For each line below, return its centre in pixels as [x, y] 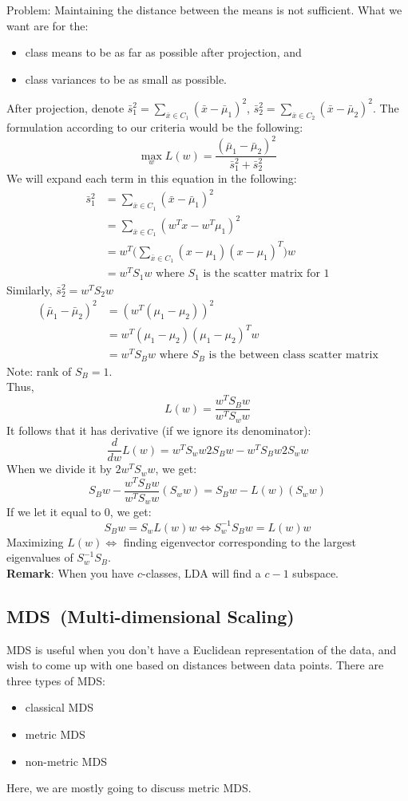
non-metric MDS [66, 761]
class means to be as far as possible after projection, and [163, 52]
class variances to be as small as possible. [126, 79]
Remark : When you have [70, 572]
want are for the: [48, 25]
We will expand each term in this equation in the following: [152, 178]
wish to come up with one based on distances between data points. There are [195, 665]
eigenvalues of [40, 557]
